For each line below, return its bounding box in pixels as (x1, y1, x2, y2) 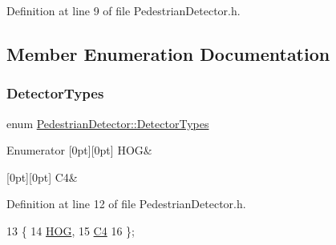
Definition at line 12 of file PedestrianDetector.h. (6, 195, 246, 212)
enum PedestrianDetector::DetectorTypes (6, 114, 209, 131)
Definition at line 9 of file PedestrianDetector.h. (6, 2, 241, 18)
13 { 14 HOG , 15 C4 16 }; (6, 222, 135, 239)
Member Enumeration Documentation (6, 41, 330, 66)
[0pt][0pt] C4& (6, 168, 78, 185)
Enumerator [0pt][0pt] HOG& (6, 142, 152, 159)
